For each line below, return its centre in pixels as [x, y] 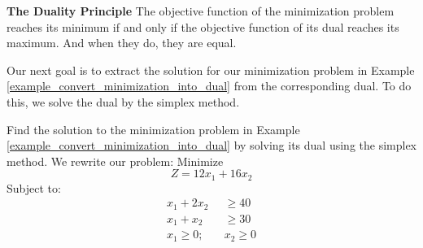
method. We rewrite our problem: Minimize [115, 161]
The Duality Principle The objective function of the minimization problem [201, 11]
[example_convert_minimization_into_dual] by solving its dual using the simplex [211, 145]
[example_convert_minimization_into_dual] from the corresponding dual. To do [209, 86]
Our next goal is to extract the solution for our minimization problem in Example [211, 70]
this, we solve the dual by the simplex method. [123, 101]
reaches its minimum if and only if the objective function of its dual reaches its [203, 26]
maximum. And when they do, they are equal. [122, 43]
